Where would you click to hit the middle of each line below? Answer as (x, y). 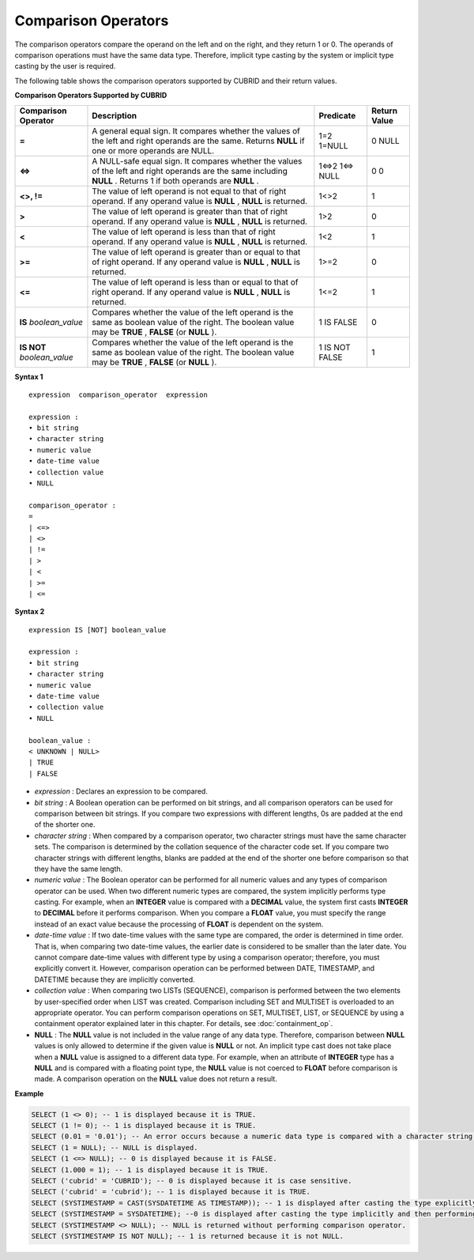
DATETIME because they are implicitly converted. (115, 979)
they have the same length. (79, 869)
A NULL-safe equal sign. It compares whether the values (197, 160)
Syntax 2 (30, 612)
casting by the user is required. (65, 66)
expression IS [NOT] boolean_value (98, 630)
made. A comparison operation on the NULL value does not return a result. (156, 1079)
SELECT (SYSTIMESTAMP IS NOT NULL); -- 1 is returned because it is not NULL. (187, 1236)
